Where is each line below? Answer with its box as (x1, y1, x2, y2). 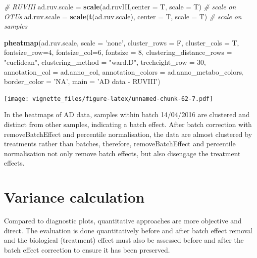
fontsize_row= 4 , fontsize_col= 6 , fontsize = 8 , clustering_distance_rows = (4, 47, 232, 57)
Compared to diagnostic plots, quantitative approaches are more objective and (4, 215, 242, 226)
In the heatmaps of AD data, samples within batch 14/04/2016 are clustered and (4, 109, 250, 120)
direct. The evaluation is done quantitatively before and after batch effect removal (4, 225, 253, 235)
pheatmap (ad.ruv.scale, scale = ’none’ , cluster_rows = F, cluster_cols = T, (4, 37, 239, 47)
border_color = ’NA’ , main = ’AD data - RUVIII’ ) (4, 76, 160, 86)
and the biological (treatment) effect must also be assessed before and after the (4, 235, 244, 245)
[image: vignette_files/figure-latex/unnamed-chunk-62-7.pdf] (4, 95, 213, 102)
